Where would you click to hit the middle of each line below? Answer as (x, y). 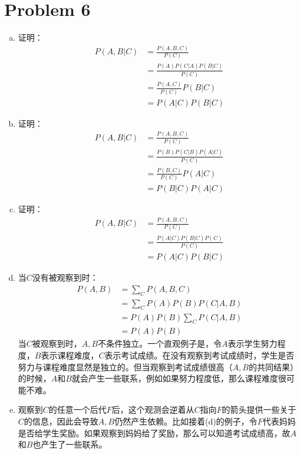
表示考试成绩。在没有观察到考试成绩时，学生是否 (199, 355)
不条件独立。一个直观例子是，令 (160, 343)
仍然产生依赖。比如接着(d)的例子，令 (186, 421)
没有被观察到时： (65, 277)
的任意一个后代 (77, 409)
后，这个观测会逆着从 (153, 409)
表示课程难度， (70, 355)
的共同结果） (274, 366)
